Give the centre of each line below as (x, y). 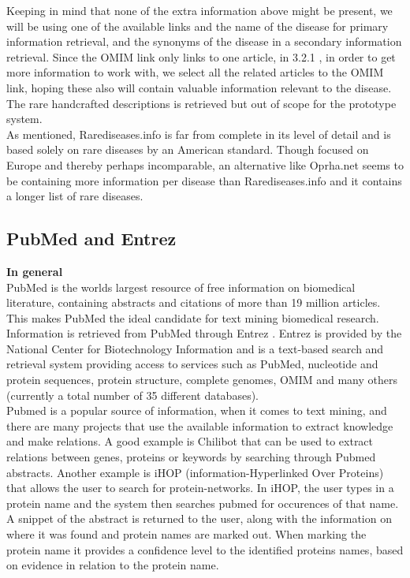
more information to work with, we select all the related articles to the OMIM (195, 72)
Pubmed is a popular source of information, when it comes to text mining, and (197, 410)
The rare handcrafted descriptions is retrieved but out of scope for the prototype (201, 103)
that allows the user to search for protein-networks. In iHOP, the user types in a (200, 488)
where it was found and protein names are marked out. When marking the (186, 534)
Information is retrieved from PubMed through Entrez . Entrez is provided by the (204, 333)
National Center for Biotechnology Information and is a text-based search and (195, 348)
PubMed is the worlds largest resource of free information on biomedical (181, 287)
